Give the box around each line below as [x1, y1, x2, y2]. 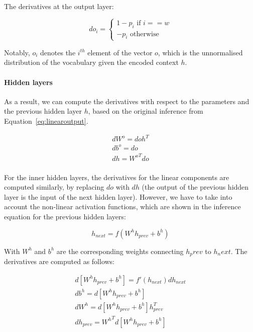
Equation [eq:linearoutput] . [4, 115, 88, 126]
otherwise [130, 30, 159, 38]
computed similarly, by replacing [4, 182, 104, 192]
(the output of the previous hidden [142, 182, 249, 192]
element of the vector [87, 47, 153, 57]
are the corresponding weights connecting [56, 245, 184, 256]
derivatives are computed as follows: [4, 256, 115, 267]
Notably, [4, 47, 30, 57]
